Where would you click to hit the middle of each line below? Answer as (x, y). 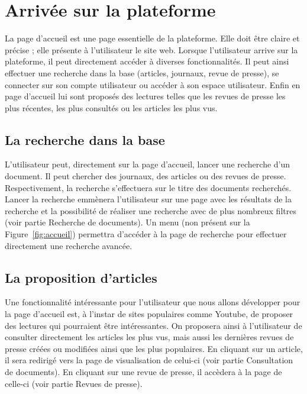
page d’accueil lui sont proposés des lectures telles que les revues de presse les (145, 96)
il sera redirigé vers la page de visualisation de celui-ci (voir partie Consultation (149, 360)
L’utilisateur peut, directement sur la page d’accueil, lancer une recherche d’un (148, 164)
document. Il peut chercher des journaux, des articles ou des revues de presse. (146, 176)
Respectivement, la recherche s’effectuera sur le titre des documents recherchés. (148, 187)
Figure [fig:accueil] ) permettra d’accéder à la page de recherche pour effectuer (146, 234)
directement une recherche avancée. (69, 245)
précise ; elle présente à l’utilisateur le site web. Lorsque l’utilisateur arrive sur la (151, 49)
